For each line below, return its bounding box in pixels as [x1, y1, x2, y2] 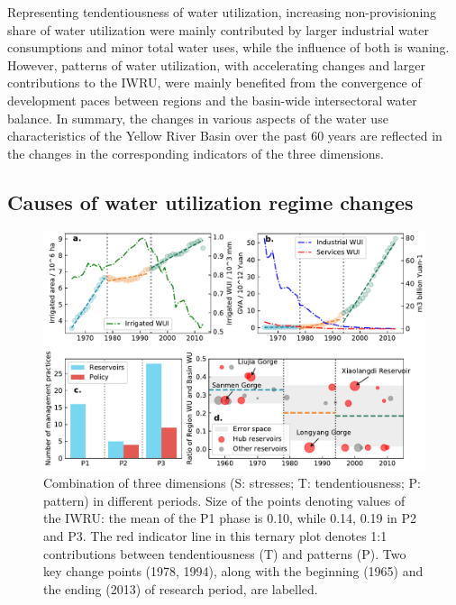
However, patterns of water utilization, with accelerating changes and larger [7, 55, 425, 74]
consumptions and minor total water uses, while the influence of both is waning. [7, 38, 450, 57]
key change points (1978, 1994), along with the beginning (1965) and [43, 562, 424, 581]
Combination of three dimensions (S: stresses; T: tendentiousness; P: [43, 473, 422, 492]
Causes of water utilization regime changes [7, 188, 414, 215]
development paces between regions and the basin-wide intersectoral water [7, 90, 417, 109]
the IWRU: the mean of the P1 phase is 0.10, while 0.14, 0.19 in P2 [43, 509, 417, 527]
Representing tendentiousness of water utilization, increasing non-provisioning [7, 3, 437, 21]
